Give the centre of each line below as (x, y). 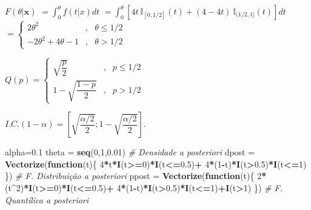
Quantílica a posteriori (47, 199)
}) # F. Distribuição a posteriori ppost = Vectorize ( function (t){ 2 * (136, 176)
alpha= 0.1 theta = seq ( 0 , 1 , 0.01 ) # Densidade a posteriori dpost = (130, 152)
